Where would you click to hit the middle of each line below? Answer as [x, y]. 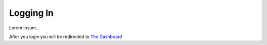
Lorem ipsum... [24, 28]
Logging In [31, 13]
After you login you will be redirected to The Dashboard [66, 37]
